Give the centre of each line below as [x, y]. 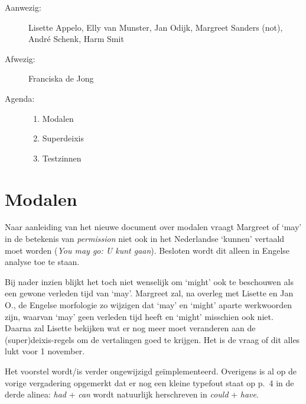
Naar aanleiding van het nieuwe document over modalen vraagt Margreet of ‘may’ [153, 227]
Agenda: [20, 98]
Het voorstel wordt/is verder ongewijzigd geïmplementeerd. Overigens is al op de [151, 371]
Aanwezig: [23, 7]
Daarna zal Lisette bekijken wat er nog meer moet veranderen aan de [130, 328]
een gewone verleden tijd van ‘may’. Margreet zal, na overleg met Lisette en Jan [149, 293]
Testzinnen [62, 158]
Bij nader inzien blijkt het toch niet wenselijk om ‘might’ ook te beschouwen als [149, 281]
